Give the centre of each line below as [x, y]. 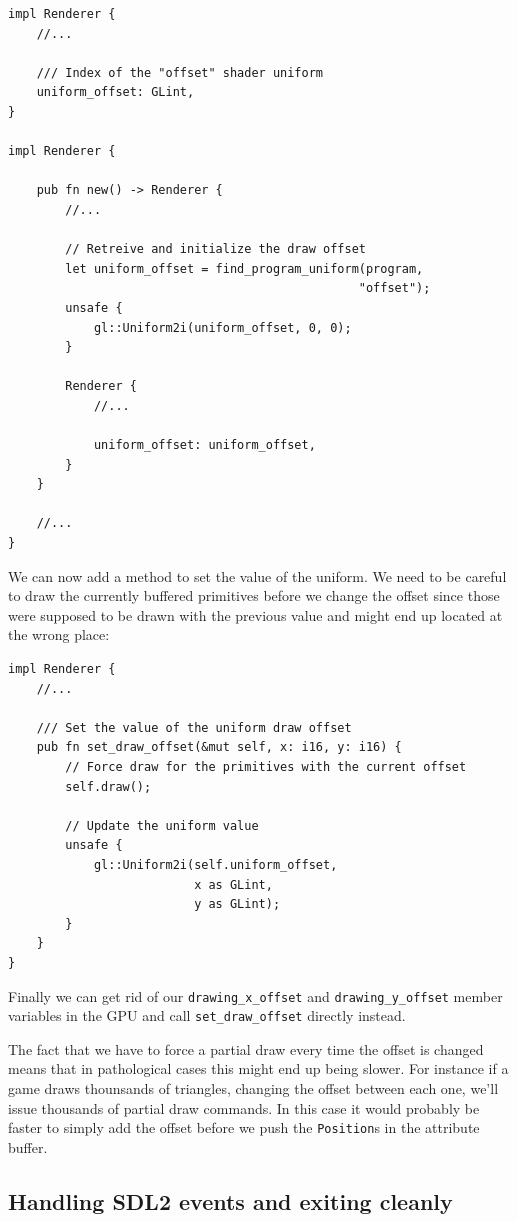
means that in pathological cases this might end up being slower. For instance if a [258, 1068]
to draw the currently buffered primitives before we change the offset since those [254, 595]
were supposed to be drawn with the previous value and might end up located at [255, 614]
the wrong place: [59, 634]
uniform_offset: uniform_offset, [204, 445]
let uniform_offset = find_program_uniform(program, [244, 268]
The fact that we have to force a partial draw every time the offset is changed [246, 1048]
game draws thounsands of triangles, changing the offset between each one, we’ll [253, 1088]
